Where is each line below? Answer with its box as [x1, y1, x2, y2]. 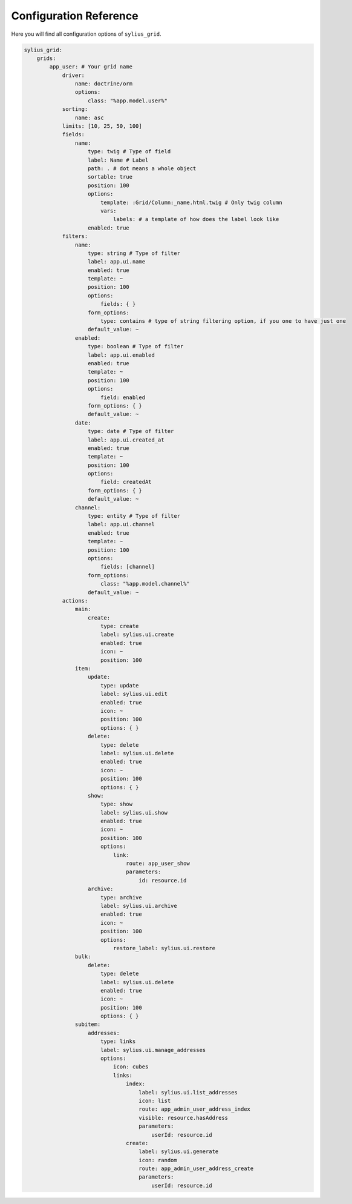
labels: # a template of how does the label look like [112, 216, 279, 223]
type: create [100, 623, 139, 630]
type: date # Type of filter [88, 428, 174, 435]
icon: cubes [112, 1063, 149, 1070]
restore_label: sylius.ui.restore [112, 945, 216, 951]
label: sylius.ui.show [100, 809, 168, 816]
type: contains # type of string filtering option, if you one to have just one [100, 318, 346, 325]
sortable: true [88, 173, 133, 180]
